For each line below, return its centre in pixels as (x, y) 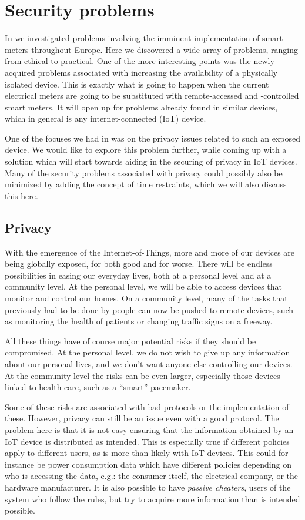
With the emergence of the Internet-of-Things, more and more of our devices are (150, 252)
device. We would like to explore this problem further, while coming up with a (146, 150)
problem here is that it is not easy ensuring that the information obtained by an (149, 429)
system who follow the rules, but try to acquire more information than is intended (152, 499)
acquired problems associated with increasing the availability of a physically (141, 72)
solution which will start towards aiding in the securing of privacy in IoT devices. (151, 161)
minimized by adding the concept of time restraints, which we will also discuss (146, 184)
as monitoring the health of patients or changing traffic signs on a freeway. (139, 321)
